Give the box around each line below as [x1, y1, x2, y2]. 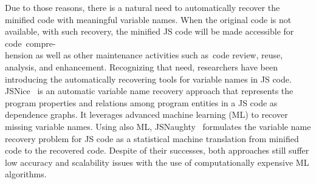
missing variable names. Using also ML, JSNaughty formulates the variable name [5, 120, 311, 132]
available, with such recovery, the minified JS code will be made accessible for [5, 25, 294, 38]
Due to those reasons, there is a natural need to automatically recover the [5, 1, 280, 13]
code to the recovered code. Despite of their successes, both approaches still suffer [5, 144, 309, 157]
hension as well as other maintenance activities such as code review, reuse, [5, 49, 283, 61]
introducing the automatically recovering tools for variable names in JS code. [5, 72, 292, 85]
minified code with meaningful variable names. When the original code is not [5, 13, 292, 26]
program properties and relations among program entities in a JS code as [5, 96, 278, 109]
